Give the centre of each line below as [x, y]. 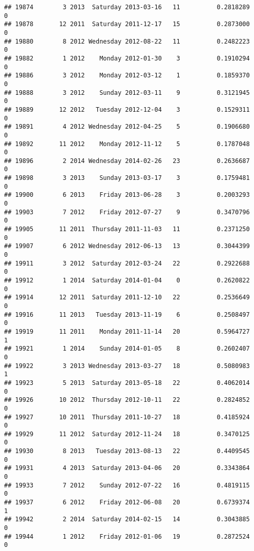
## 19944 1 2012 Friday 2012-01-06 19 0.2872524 [127, 536]
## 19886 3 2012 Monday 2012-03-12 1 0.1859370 [127, 76]
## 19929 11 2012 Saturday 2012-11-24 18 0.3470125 [127, 434]
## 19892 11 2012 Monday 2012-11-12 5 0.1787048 [127, 144]
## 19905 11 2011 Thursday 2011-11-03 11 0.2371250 [127, 229]
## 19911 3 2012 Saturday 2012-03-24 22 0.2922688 [127, 263]
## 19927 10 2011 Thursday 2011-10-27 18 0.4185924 [127, 417]
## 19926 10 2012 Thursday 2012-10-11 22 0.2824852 [127, 400]
